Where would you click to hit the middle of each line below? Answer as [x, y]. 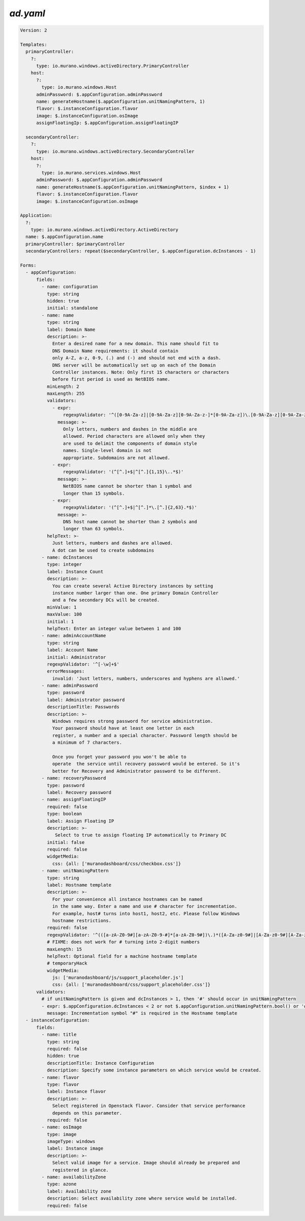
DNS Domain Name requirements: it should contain [115, 351]
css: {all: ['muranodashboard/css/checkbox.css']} [117, 863]
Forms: [28, 265]
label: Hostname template [79, 885]
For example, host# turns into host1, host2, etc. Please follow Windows [146, 913]
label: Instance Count [75, 572]
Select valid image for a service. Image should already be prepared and [146, 1163]
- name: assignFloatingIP [74, 800]
